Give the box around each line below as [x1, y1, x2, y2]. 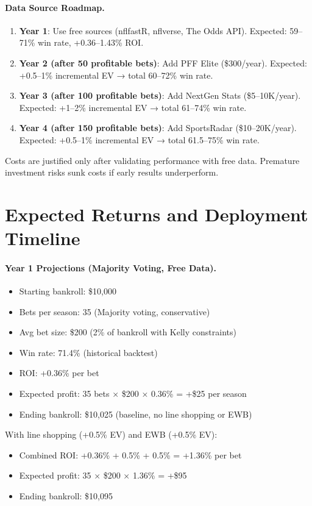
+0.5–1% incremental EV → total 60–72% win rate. [19, 68, 213, 81]
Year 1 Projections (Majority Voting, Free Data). [5, 261, 216, 274]
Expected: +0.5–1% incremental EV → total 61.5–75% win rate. [19, 133, 260, 146]
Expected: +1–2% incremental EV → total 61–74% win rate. [19, 101, 247, 113]
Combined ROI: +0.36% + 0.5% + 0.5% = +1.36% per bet [19, 448, 242, 461]
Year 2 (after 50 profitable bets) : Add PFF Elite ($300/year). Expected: [19, 56, 307, 69]
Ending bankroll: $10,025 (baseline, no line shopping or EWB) [19, 407, 252, 420]
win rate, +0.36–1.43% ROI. [38, 36, 144, 49]
